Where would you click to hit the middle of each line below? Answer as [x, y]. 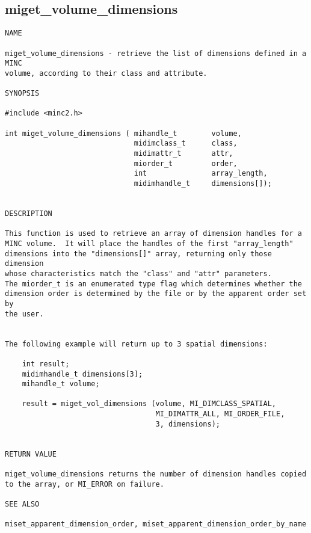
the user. [24, 314]
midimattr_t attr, [183, 154]
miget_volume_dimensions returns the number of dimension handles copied [156, 474]
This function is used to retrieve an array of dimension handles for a [153, 234]
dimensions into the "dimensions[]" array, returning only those [138, 254]
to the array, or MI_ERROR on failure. [85, 484]
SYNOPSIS [22, 94]
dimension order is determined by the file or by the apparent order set [156, 294]
